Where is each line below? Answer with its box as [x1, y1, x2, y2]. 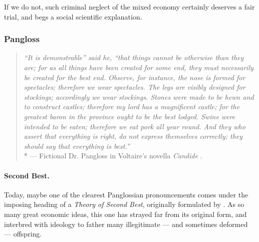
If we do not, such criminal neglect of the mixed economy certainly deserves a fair [4, 2, 255, 12]
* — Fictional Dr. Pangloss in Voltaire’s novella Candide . [24, 150, 202, 161]
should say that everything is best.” [24, 140, 130, 151]
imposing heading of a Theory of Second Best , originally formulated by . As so [4, 199, 244, 209]
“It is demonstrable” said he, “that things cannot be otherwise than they [24, 52, 244, 63]
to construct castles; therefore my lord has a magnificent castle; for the [24, 101, 240, 112]
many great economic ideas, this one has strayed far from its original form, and [4, 208, 247, 219]
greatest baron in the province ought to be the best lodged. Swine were [24, 111, 235, 121]
